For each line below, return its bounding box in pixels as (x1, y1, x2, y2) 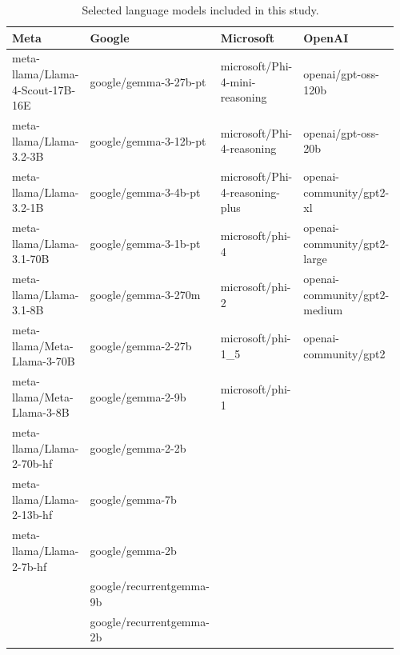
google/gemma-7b (90, 490, 177, 507)
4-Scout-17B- (12, 81, 76, 98)
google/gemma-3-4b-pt (90, 183, 201, 200)
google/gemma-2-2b (90, 439, 186, 456)
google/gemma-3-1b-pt (90, 234, 201, 251)
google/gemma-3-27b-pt (90, 73, 206, 90)
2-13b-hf (12, 506, 53, 523)
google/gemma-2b (90, 541, 177, 558)
